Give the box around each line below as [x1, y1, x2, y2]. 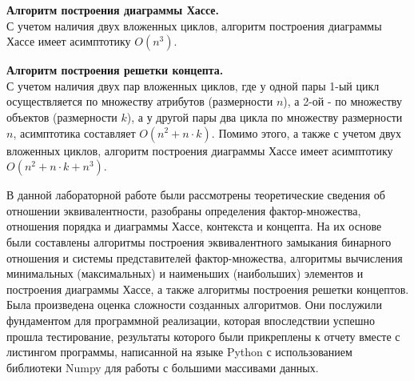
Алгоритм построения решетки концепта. [6, 62, 224, 78]
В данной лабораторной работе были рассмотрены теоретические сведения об [6, 186, 385, 203]
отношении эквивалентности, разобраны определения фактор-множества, [6, 202, 361, 219]
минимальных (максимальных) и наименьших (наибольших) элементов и [6, 265, 364, 282]
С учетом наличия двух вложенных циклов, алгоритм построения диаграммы [6, 17, 382, 34]
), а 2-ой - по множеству [283, 93, 402, 110]
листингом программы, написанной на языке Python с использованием [6, 343, 352, 360]
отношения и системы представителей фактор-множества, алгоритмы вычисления [6, 249, 403, 266]
